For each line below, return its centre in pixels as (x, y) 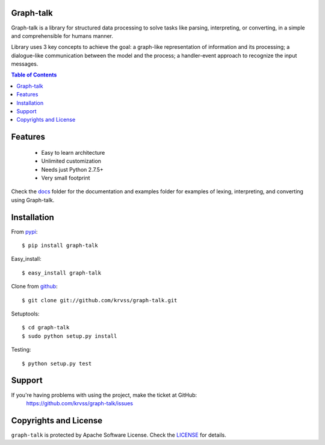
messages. (25, 64)
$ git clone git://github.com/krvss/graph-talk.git (100, 300)
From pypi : (24, 231)
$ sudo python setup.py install (70, 336)
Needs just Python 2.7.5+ (72, 169)
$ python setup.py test (57, 363)
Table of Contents (34, 75)
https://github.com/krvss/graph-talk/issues (80, 403)
